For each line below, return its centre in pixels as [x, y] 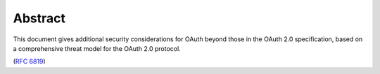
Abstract [39, 18]
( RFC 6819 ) [29, 61]
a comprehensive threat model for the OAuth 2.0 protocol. [97, 48]
